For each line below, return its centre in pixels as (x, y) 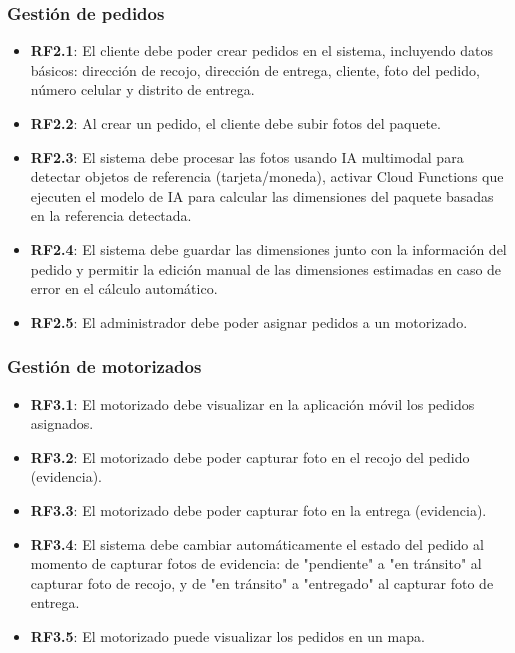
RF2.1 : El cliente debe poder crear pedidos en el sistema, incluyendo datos (262, 50)
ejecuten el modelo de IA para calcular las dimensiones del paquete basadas (262, 195)
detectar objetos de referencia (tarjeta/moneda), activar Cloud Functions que (267, 176)
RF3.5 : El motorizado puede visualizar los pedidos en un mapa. (227, 635)
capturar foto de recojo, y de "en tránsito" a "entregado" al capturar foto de (262, 582)
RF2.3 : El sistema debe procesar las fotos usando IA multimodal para (247, 156)
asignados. (62, 423)
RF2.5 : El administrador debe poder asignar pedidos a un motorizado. (249, 321)
